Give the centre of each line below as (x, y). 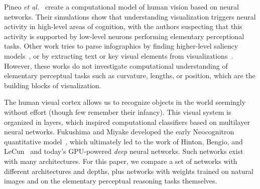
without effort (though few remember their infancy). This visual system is (118, 112)
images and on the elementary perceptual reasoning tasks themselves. (111, 181)
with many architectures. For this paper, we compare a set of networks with (121, 161)
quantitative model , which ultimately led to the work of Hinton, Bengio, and (123, 141)
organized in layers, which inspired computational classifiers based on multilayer (127, 122)
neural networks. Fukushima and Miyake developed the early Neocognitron (119, 132)
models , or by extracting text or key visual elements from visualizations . (119, 55)
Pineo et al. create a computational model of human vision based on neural (121, 7)
